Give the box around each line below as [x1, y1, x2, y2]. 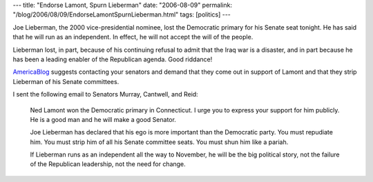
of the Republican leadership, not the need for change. [30, 160, 186, 168]
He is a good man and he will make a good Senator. [30, 115, 176, 123]
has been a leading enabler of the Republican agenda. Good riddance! [12, 55, 213, 63]
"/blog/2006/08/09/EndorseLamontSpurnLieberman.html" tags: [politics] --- [12, 10, 231, 19]
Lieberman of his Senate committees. [12, 77, 119, 85]
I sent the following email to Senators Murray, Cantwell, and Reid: [12, 90, 198, 99]
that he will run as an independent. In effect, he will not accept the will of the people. [12, 33, 254, 41]
